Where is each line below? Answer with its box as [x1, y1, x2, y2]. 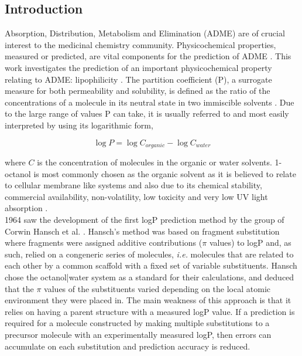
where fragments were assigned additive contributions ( [5, 236, 203, 249]
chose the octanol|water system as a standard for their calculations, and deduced [5, 270, 294, 283]
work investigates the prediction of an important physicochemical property [5, 61, 272, 73]
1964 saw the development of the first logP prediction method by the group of [5, 213, 284, 225]
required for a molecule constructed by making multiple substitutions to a [5, 317, 270, 329]
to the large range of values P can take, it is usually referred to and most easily [5, 107, 289, 120]
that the [5, 282, 34, 294]
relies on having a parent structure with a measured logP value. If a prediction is [5, 305, 295, 317]
